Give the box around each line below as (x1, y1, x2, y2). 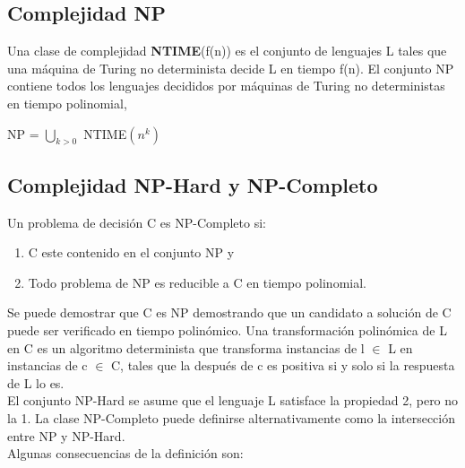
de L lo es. (7, 373, 65, 392)
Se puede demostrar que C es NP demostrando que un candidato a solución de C (7, 303, 452, 322)
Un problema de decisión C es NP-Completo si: (7, 212, 266, 231)
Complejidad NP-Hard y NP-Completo (7, 170, 378, 198)
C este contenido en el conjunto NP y (28, 243, 235, 262)
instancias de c (7, 356, 88, 375)
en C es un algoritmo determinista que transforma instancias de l (7, 338, 365, 357)
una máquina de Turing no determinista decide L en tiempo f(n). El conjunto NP (7, 58, 454, 77)
